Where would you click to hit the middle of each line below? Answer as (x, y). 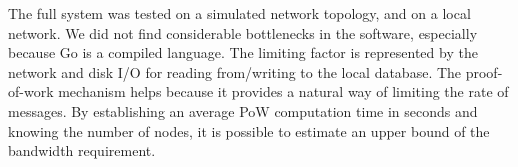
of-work (31, 91)
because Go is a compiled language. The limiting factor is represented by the (243, 52)
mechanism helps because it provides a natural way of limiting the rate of (283, 91)
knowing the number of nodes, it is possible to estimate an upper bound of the (249, 130)
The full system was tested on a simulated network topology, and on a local (239, 13)
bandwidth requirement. (82, 150)
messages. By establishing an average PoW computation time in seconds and (243, 110)
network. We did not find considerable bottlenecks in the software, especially (243, 32)
